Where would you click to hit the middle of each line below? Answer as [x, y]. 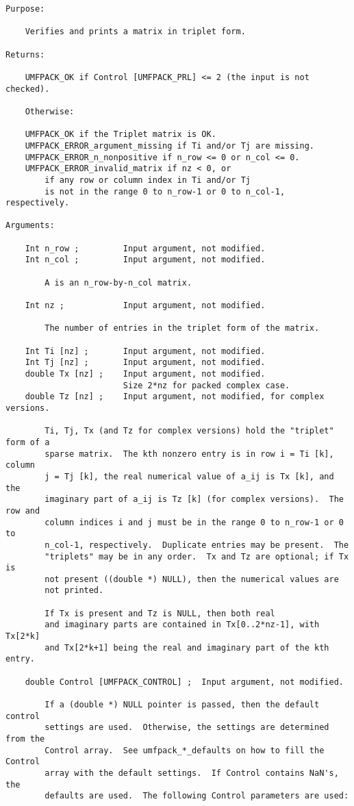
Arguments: [30, 226]
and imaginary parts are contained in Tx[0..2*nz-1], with [182, 625]
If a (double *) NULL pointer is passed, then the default [182, 705]
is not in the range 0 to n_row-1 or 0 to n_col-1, [165, 191]
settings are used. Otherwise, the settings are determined [187, 728]
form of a [28, 442]
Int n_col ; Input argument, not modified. [145, 260]
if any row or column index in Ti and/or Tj [148, 180]
